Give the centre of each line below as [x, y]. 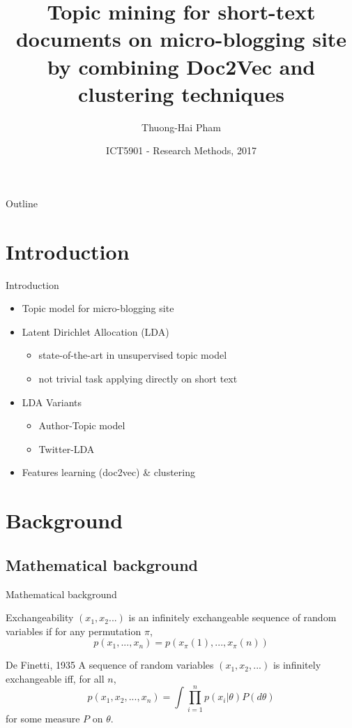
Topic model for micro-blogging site [98, 308]
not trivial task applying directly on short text [138, 378]
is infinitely [297, 665]
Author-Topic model [82, 425]
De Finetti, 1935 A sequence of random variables [110, 665]
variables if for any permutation [74, 631]
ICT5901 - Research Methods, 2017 [181, 150]
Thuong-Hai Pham [181, 127]
